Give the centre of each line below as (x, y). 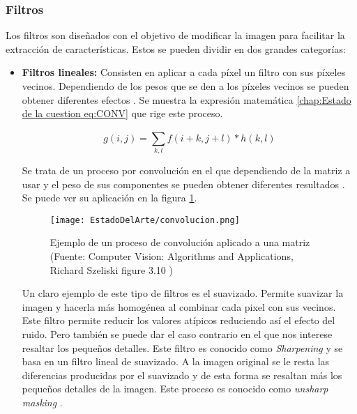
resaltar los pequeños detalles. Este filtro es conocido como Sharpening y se (182, 347)
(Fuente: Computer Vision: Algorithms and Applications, (172, 255)
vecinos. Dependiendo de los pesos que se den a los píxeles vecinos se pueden (185, 86)
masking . (42, 402)
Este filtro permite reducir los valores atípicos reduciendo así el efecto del (178, 320)
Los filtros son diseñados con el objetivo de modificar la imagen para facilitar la (175, 35)
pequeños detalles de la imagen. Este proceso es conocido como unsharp (175, 389)
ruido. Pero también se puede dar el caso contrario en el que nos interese (177, 333)
